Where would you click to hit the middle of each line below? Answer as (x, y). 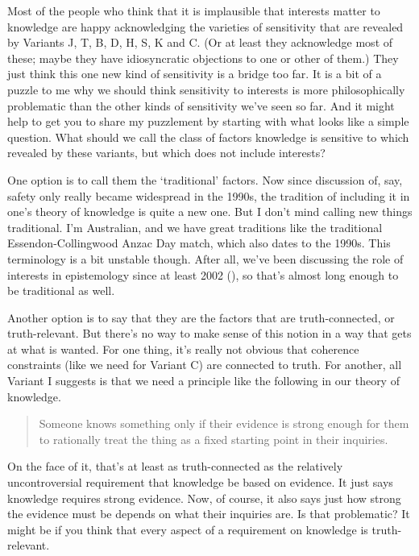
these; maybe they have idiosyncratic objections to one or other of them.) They (203, 58)
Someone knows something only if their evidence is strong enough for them (224, 423)
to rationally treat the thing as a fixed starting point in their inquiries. (214, 439)
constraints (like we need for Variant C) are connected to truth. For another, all (205, 365)
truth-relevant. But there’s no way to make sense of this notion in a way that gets (209, 333)
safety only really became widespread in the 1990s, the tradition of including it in (209, 195)
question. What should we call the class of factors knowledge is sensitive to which (208, 137)
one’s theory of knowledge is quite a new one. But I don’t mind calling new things (210, 212)
